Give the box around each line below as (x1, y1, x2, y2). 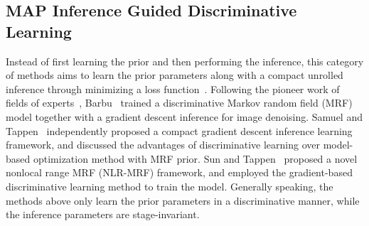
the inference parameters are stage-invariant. (6, 207, 200, 222)
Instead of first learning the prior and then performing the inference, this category (6, 53, 364, 68)
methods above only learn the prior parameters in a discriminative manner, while (6, 193, 360, 208)
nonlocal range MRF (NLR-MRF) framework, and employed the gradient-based (6, 165, 353, 180)
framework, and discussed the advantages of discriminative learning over (6, 137, 320, 152)
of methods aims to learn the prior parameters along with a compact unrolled (6, 68, 343, 82)
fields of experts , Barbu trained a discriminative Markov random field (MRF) (6, 95, 353, 110)
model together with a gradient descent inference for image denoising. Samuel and (6, 109, 363, 124)
